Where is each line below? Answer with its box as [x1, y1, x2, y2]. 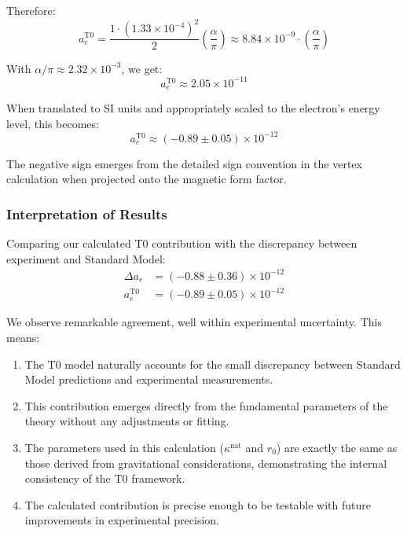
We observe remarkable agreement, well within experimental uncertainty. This [6, 314, 382, 330]
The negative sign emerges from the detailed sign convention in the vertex [6, 155, 362, 171]
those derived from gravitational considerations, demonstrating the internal [24, 454, 387, 471]
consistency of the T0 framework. [24, 470, 185, 487]
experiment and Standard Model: [6, 250, 166, 266]
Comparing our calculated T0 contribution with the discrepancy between [6, 235, 357, 252]
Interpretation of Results [6, 204, 167, 223]
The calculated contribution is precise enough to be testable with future [24, 496, 371, 513]
